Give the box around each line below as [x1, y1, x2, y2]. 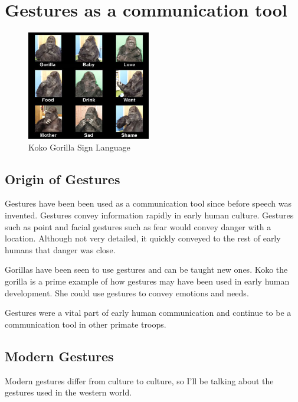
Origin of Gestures [5, 169, 120, 188]
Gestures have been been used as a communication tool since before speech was [5, 197, 292, 210]
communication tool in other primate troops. [5, 318, 166, 330]
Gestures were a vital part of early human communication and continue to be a [5, 306, 292, 319]
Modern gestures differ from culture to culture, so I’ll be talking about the [5, 374, 274, 387]
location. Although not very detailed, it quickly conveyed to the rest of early [5, 232, 281, 244]
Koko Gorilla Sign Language [28, 140, 130, 153]
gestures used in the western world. [5, 386, 132, 398]
